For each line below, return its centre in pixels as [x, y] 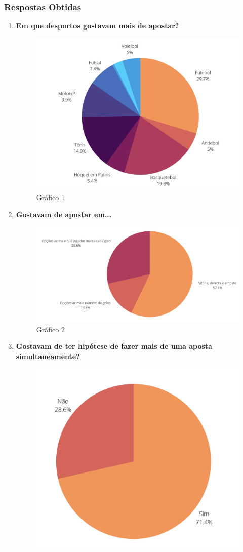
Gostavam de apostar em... [64, 214]
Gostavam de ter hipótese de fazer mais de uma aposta [114, 346]
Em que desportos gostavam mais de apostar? [97, 26]
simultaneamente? [48, 356]
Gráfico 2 [50, 329]
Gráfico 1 [50, 197]
